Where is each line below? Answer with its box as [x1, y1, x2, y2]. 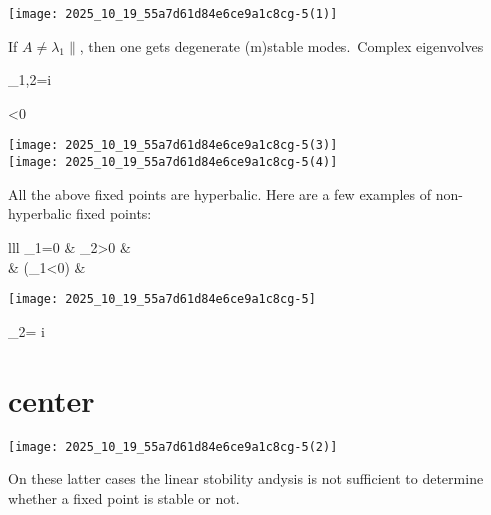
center [8, 379, 95, 420]
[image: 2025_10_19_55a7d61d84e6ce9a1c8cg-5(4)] [8, 155, 338, 170]
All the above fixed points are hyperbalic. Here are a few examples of [8, 183, 432, 204]
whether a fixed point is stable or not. [8, 487, 240, 508]
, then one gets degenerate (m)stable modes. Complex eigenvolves [79, 35, 484, 56]
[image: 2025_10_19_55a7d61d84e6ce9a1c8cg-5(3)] [8, 138, 338, 153]
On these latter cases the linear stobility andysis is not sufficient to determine [8, 468, 484, 489]
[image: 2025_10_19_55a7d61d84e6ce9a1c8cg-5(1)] [8, 7, 338, 21]
